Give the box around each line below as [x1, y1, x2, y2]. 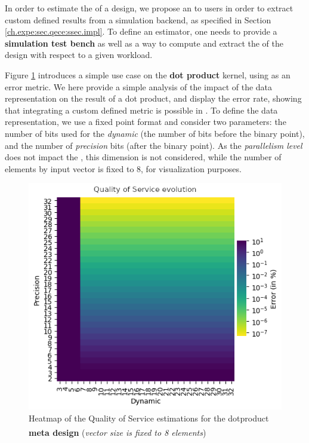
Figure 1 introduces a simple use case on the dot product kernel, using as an [5, 68, 291, 81]
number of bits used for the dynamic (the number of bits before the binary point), [5, 127, 305, 139]
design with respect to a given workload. [5, 48, 153, 61]
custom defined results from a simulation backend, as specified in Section [5, 13, 271, 26]
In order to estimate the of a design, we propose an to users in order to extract [5, 2, 293, 14]
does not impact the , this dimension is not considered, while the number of [5, 151, 282, 163]
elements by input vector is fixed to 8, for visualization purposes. [5, 162, 242, 175]
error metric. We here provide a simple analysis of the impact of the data [5, 80, 273, 93]
